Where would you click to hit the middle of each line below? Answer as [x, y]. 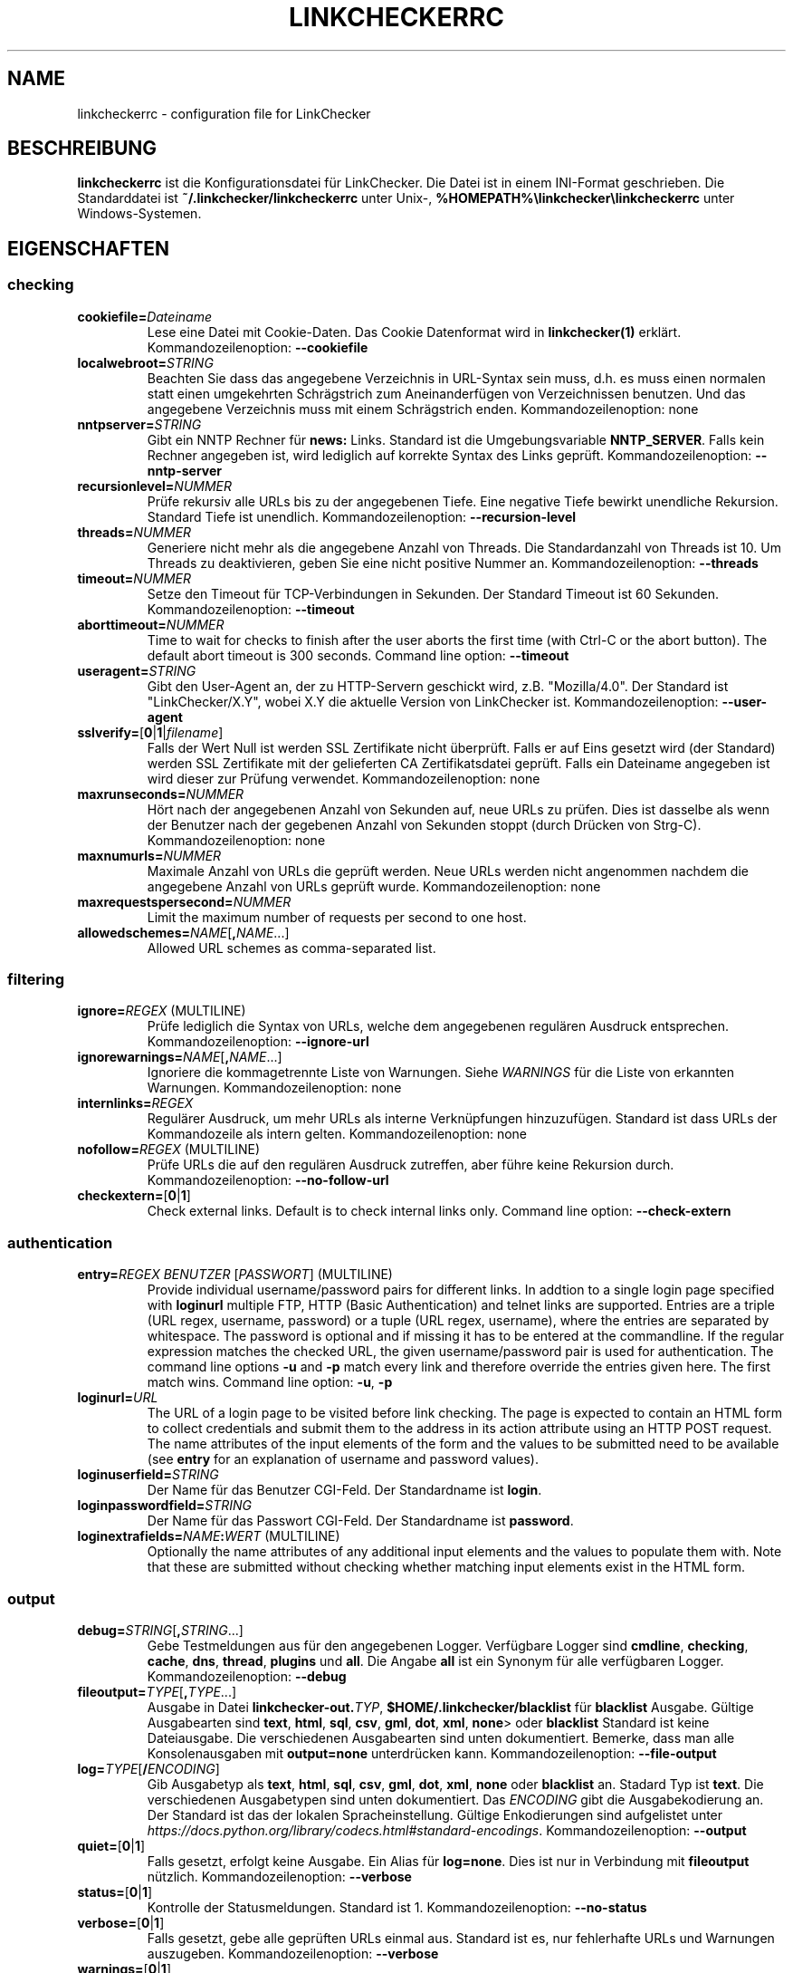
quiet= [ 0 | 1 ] [111, 1845]
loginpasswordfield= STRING [165, 1506]
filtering [36, 980]
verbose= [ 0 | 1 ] [121, 1922]
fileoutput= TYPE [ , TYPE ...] [157, 1691]
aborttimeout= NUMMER [151, 624]
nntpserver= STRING [139, 424]
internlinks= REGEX [135, 1103]
